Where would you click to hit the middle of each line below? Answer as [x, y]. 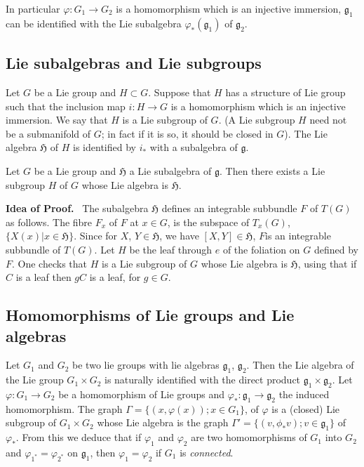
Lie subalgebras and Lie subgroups [134, 63]
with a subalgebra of [194, 147]
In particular [33, 8]
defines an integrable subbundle [229, 208]
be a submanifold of [48, 133]
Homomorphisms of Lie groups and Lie [150, 315]
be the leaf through [171, 249]
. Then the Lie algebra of [300, 365]
